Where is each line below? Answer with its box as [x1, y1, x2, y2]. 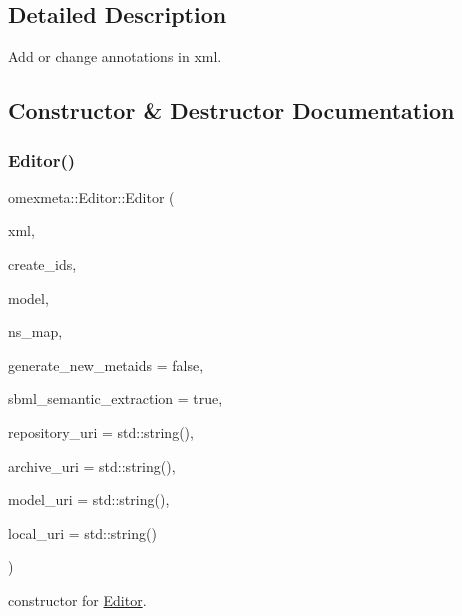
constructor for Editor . [8, 589, 147, 610]
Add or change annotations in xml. [8, 46, 222, 67]
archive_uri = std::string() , [8, 455, 176, 476]
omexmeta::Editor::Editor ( [8, 186, 175, 207]
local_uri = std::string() [8, 522, 157, 543]
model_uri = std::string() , [8, 489, 170, 510]
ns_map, [8, 321, 63, 342]
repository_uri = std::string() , [8, 421, 194, 442]
